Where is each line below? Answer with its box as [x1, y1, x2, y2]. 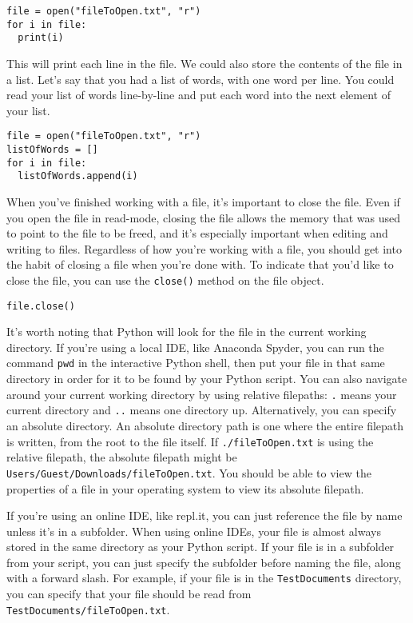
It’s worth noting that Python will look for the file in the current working [6, 323, 367, 340]
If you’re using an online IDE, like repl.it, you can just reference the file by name [6, 507, 403, 524]
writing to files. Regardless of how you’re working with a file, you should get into [6, 240, 402, 257]
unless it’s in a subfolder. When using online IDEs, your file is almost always [6, 522, 381, 539]
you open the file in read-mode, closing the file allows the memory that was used [6, 209, 401, 226]
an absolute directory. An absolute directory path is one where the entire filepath [6, 417, 404, 433]
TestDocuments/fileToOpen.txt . [6, 601, 170, 617]
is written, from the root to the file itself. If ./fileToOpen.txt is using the [6, 433, 374, 449]
